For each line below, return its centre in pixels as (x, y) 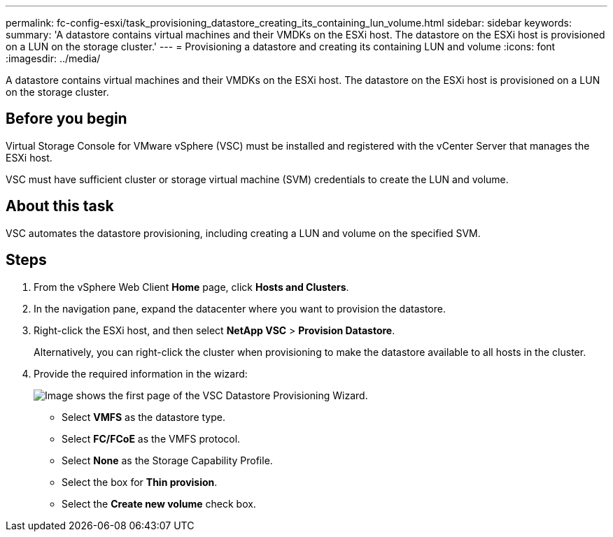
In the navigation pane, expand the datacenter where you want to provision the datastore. (240, 308)
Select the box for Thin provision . (140, 482)
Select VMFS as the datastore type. (143, 417)
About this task (60, 206)
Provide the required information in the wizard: (141, 373)
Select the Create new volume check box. (159, 503)
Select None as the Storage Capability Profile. (167, 460)
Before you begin (66, 119)
